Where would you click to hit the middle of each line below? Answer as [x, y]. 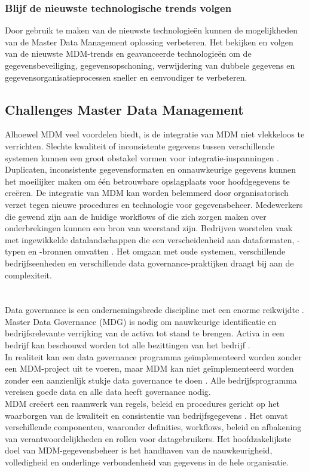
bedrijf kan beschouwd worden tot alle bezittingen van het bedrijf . [128, 345]
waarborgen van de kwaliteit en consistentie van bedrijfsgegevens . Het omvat [146, 415]
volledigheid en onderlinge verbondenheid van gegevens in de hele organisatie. [147, 462]
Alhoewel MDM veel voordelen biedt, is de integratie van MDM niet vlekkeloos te [155, 134]
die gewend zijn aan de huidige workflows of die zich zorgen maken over [136, 216]
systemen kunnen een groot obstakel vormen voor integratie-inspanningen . [142, 157]
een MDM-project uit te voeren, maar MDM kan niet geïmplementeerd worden [149, 368]
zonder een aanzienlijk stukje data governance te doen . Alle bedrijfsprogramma [151, 380]
